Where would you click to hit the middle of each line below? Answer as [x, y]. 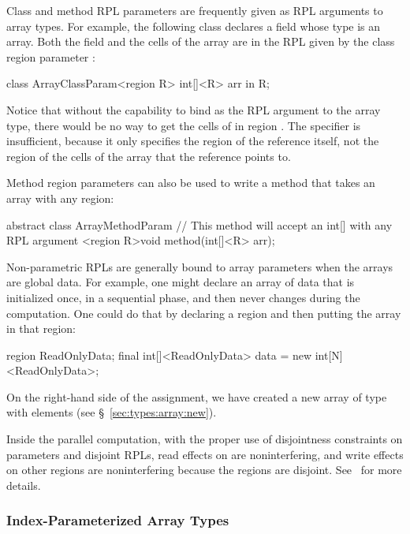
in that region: [41, 329]
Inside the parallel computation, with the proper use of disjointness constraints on [205, 439]
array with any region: [60, 198]
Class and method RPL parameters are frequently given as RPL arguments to [195, 10]
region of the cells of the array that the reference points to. [149, 156]
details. [24, 485]
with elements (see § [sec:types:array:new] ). [112, 412]
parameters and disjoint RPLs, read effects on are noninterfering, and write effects [205, 454]
